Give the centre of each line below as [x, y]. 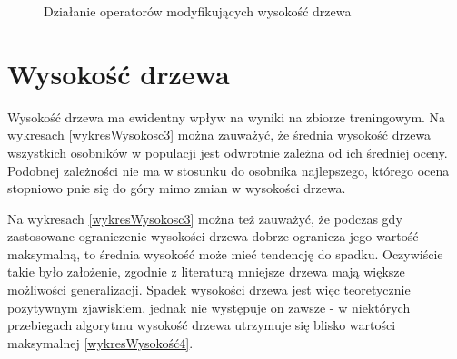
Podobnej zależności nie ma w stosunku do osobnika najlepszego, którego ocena [228, 170]
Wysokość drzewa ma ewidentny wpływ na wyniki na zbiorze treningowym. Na [227, 116]
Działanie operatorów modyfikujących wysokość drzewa [198, 11]
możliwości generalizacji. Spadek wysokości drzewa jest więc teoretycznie [209, 290]
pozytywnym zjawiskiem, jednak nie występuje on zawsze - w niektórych [209, 307]
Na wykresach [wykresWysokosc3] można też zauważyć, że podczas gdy [205, 218]
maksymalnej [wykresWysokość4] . [100, 342]
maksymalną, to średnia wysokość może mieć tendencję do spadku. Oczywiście [225, 253]
